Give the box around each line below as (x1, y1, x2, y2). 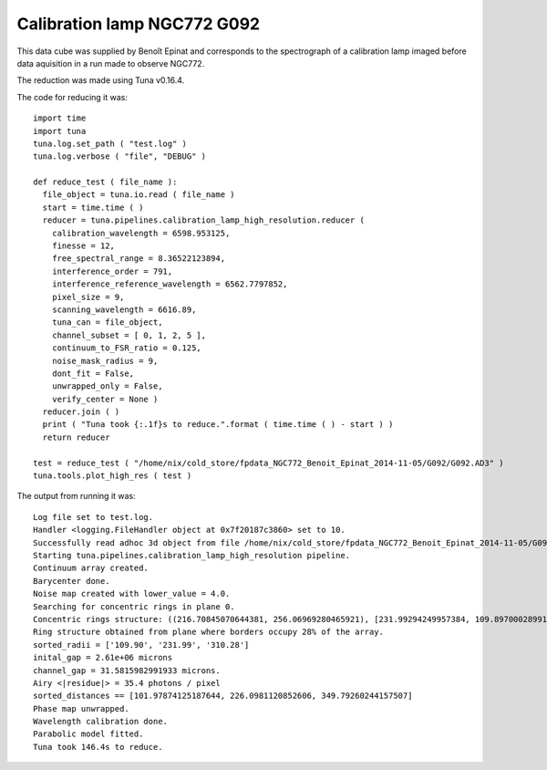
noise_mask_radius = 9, (51, 356, 159, 366)
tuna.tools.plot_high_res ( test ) (33, 471, 192, 481)
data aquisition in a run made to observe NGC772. (16, 57, 205, 68)
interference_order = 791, (51, 265, 173, 276)
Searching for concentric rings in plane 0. (33, 601, 236, 611)
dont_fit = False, (51, 368, 135, 379)
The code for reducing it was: (16, 91, 128, 102)
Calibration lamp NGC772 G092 (16, 14, 260, 34)
